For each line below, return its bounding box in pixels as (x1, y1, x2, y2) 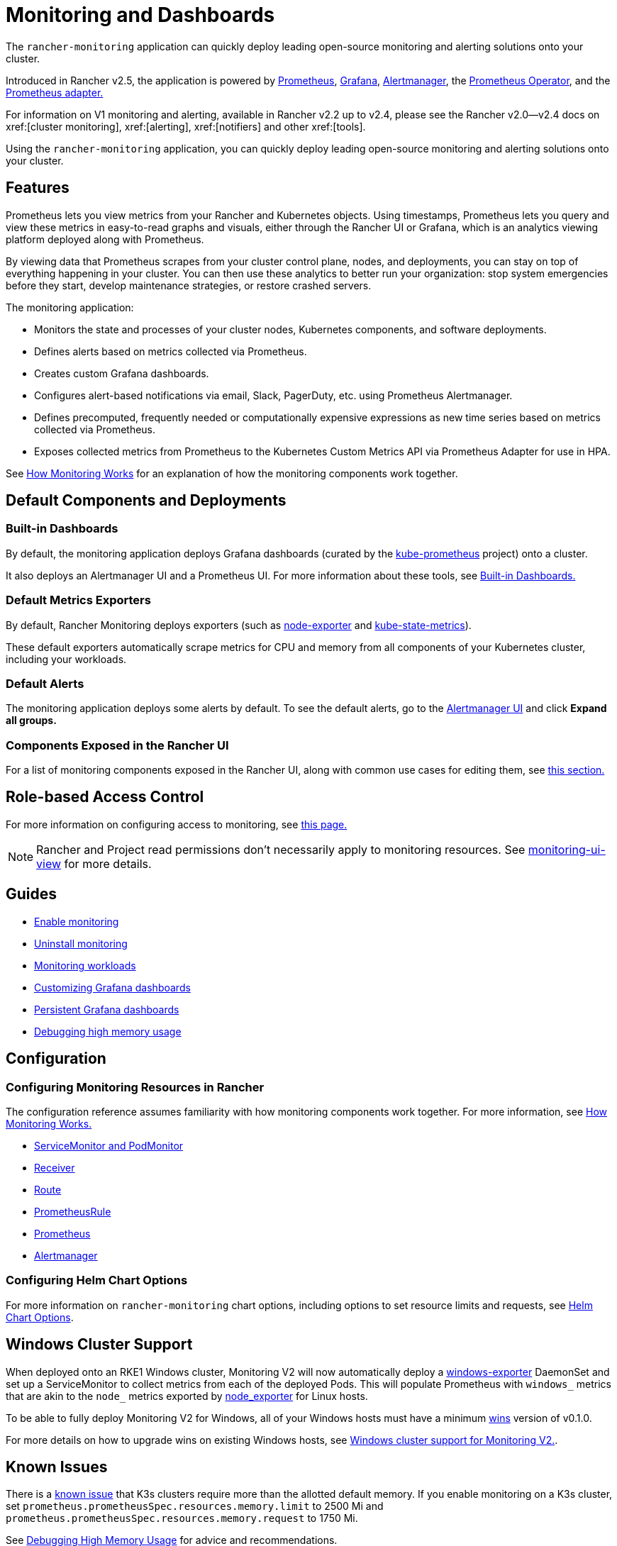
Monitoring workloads (34, 959, 136, 972)
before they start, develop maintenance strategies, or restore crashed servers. (6, 279, 372, 291)
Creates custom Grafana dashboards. (34, 367, 209, 379)
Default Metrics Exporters (6, 593, 151, 608)
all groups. (6, 714, 57, 727)
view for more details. (36, 856, 152, 871)
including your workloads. (6, 652, 127, 665)
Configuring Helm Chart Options (6, 1273, 188, 1288)
